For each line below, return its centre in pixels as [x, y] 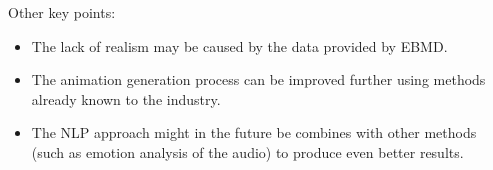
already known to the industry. [126, 98]
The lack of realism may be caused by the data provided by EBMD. [239, 45]
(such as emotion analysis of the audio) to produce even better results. [247, 151]
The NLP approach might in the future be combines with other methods [254, 132]
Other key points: [62, 12]
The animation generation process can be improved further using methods [258, 79]
